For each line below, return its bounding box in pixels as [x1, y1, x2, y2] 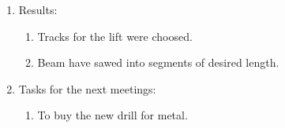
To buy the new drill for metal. [37, 107, 188, 123]
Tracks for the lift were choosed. [37, 27, 193, 44]
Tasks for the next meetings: [18, 80, 156, 97]
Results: [18, 2, 58, 17]
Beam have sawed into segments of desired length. [37, 54, 279, 71]
